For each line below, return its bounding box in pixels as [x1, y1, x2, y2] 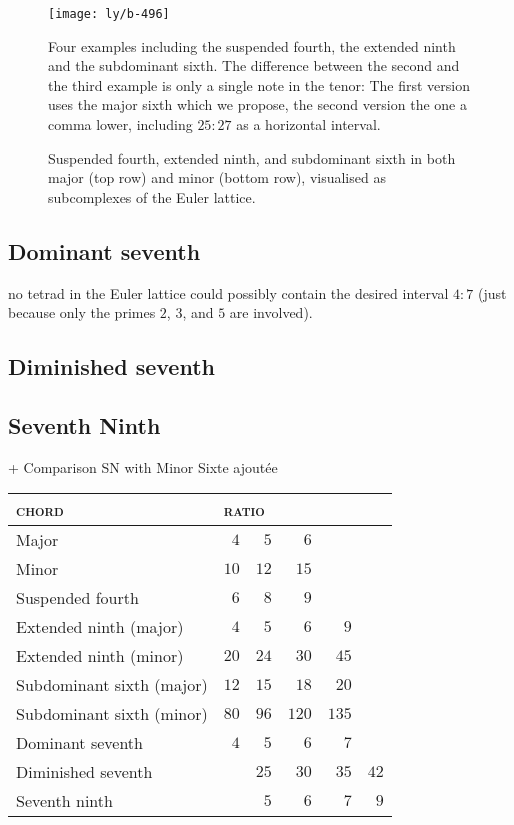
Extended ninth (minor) [16, 644, 184, 668]
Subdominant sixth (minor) [16, 702, 208, 726]
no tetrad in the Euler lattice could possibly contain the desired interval [8, 282, 449, 303]
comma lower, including [48, 114, 193, 135]
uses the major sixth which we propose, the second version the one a [48, 94, 467, 115]
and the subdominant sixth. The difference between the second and [48, 55, 460, 76]
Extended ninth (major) [16, 615, 184, 639]
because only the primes [8, 302, 156, 323]
